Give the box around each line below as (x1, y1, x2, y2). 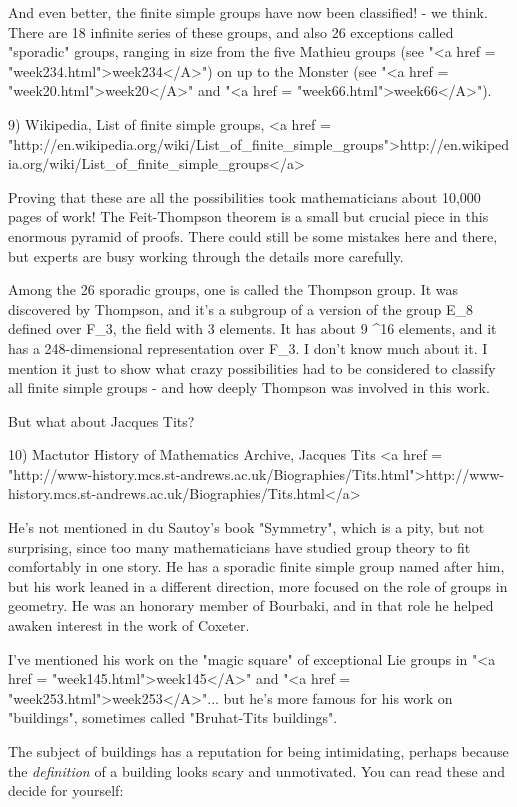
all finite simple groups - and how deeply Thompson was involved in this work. (8, 377, 490, 398)
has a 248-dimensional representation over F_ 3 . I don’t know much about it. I (8, 337, 488, 358)
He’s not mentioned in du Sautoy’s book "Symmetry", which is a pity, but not (8, 517, 485, 538)
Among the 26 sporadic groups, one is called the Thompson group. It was (8, 279, 459, 300)
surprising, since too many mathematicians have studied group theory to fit (8, 536, 471, 557)
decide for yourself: (8, 780, 124, 801)
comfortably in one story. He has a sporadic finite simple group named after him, (8, 556, 505, 577)
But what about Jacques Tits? (8, 410, 195, 431)
